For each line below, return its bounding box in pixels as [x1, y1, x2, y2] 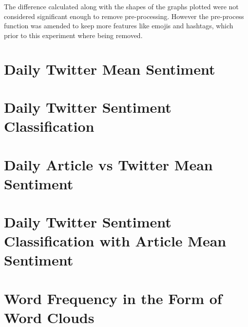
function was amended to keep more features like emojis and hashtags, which [4, 20, 233, 31]
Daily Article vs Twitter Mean [4, 154, 213, 174]
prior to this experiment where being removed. [4, 30, 143, 40]
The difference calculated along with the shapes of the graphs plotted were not [4, 1, 239, 11]
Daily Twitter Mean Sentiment [4, 59, 215, 79]
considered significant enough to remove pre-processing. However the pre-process [4, 11, 244, 21]
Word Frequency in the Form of [4, 288, 222, 308]
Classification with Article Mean [4, 231, 227, 251]
